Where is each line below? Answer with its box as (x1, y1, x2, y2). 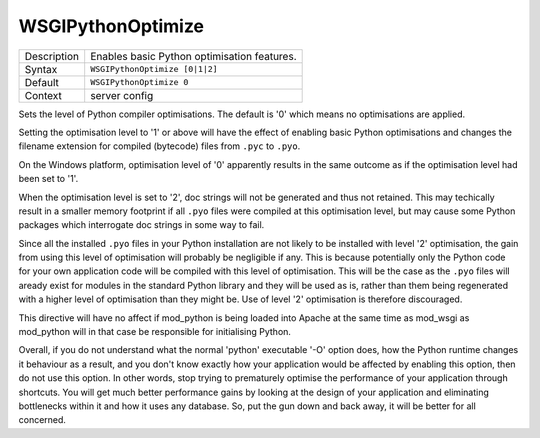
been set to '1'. (18, 173, 79, 185)
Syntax (24, 62, 58, 76)
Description (24, 49, 80, 63)
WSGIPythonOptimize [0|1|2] (90, 64, 219, 75)
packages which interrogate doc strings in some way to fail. (18, 219, 265, 231)
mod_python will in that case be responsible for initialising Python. (18, 326, 292, 338)
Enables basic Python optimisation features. (90, 49, 297, 63)
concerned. (18, 414, 67, 426)
